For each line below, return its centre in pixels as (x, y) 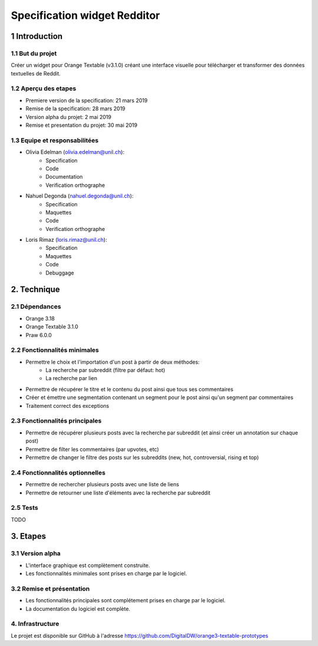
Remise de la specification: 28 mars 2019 (76, 108)
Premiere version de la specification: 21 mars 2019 (87, 100)
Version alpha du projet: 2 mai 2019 (69, 117)
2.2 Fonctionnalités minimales (55, 350)
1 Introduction (37, 36)
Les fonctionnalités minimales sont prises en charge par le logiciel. (106, 574)
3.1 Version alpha (36, 553)
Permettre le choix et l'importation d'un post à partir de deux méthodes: (113, 362)
